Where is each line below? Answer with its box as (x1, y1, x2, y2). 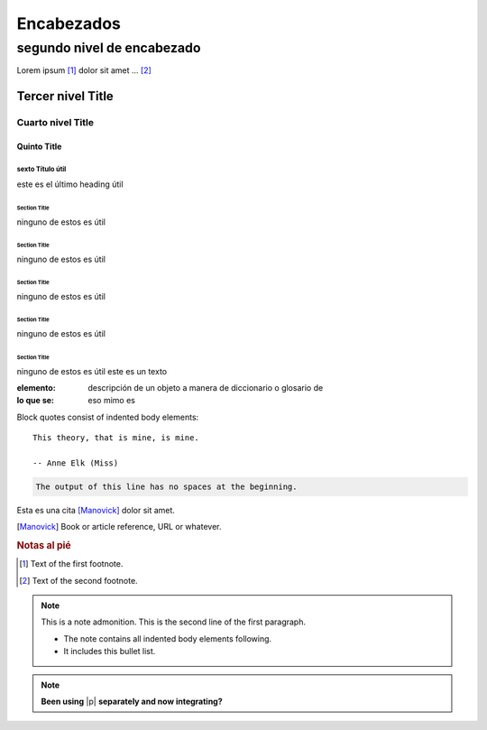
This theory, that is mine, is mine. (32, 433, 200, 443)
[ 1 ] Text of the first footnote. (19, 559, 124, 569)
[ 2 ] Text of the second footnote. (19, 575, 139, 586)
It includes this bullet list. (63, 646, 156, 657)
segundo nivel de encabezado (16, 40, 201, 56)
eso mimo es (87, 395, 135, 406)
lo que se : (16, 395, 54, 406)
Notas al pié (16, 540, 71, 551)
